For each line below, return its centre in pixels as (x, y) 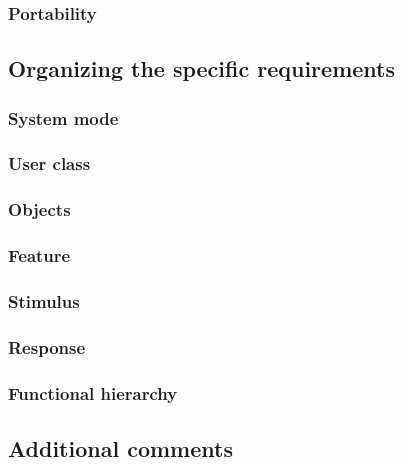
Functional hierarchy (93, 392)
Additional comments (120, 447)
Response (47, 346)
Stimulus (44, 300)
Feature (39, 255)
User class (49, 163)
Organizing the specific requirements (201, 68)
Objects (39, 209)
